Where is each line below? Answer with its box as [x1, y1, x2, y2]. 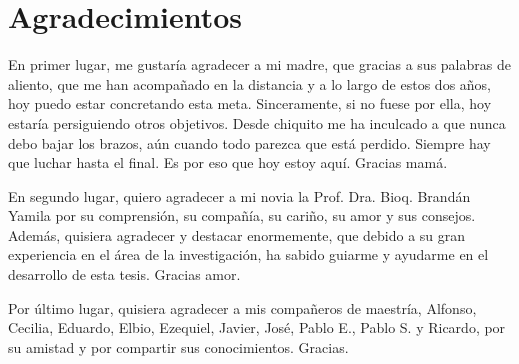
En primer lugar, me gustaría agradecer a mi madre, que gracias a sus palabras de [8, 54, 511, 75]
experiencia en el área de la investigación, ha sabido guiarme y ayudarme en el [8, 244, 489, 265]
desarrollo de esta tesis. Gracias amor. [8, 264, 241, 285]
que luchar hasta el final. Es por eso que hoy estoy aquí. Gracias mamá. [8, 152, 448, 173]
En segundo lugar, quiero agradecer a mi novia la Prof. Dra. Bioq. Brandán [8, 185, 471, 206]
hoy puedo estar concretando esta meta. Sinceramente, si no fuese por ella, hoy [8, 93, 492, 114]
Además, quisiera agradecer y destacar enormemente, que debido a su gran [8, 224, 466, 245]
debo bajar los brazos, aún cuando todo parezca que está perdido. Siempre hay [8, 132, 491, 153]
